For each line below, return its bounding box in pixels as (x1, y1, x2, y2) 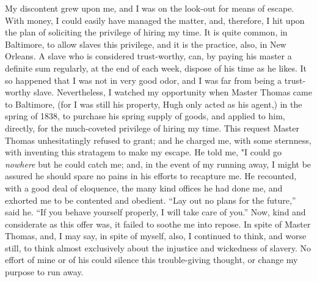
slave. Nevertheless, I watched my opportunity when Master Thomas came (34, 86, 312, 98)
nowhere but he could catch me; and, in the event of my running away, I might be (5, 157, 312, 170)
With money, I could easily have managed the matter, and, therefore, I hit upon (5, 13, 305, 26)
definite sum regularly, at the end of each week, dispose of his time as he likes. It (5, 61, 307, 74)
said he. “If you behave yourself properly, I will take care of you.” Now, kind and (5, 206, 306, 218)
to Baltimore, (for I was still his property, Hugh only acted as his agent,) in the (5, 97, 302, 110)
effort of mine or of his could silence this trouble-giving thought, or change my (5, 253, 298, 266)
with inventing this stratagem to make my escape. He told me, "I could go (5, 146, 282, 158)
